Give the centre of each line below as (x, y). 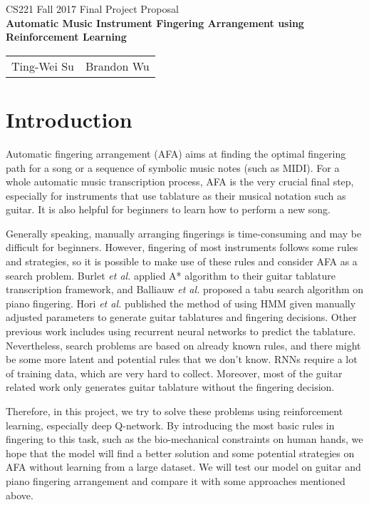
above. (20, 495)
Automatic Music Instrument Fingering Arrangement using (155, 22)
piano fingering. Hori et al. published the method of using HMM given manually (181, 303)
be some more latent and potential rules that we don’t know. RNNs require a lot (182, 359)
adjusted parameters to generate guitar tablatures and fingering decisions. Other (181, 317)
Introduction (69, 119)
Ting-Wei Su (43, 66)
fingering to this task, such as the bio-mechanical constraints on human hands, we (184, 439)
